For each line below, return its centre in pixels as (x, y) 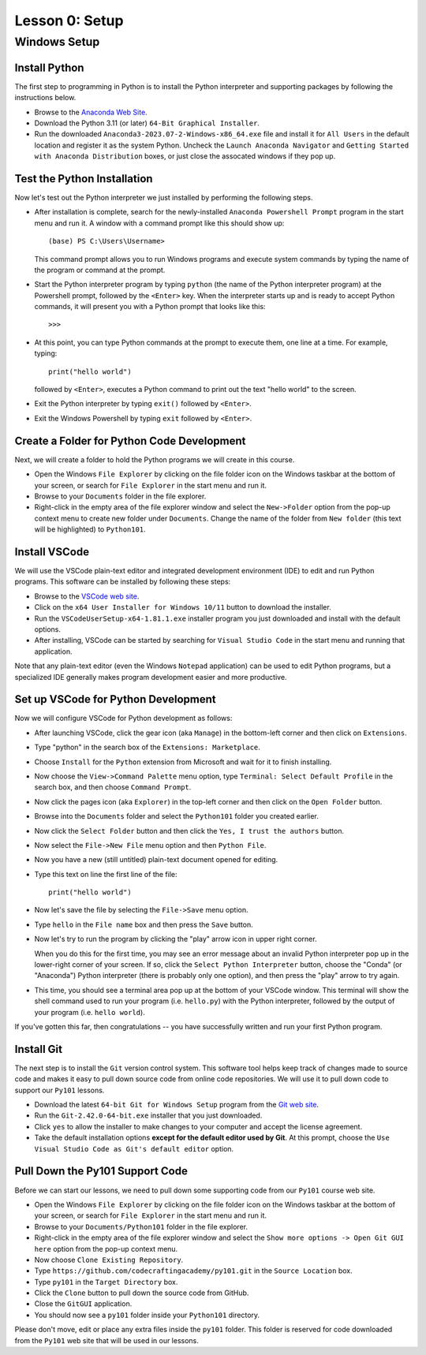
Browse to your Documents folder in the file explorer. (120, 496)
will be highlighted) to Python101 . (90, 529)
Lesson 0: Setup (69, 21)
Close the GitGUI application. (83, 1304)
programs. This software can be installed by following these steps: (123, 582)
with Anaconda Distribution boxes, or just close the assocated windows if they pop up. (185, 156)
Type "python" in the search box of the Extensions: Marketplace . (147, 747)
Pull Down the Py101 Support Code (101, 1171)
